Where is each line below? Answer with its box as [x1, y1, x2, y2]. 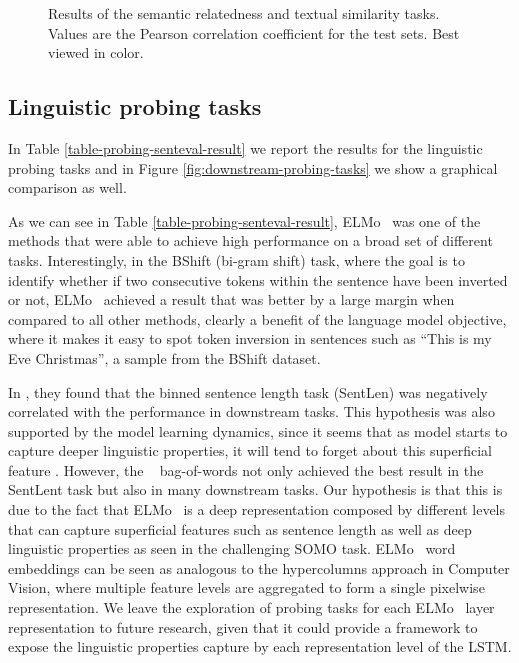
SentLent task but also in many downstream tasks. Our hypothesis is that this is [8, 479, 503, 500]
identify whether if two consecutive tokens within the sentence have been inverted [8, 269, 508, 290]
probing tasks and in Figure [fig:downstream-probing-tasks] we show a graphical [8, 157, 498, 178]
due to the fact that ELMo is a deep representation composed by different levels [8, 499, 506, 520]
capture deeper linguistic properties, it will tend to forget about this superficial [8, 440, 492, 461]
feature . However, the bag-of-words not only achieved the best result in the [8, 459, 484, 480]
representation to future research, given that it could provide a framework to [8, 616, 478, 637]
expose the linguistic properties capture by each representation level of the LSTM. [8, 636, 512, 657]
